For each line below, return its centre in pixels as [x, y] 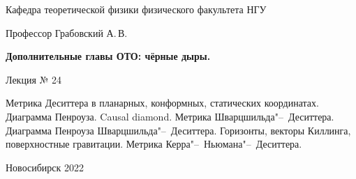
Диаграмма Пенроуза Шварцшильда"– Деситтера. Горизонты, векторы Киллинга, [178, 130]
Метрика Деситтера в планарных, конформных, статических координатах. [162, 103]
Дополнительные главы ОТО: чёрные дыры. [108, 56]
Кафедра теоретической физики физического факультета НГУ [136, 9]
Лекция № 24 [34, 79]
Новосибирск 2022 [45, 167]
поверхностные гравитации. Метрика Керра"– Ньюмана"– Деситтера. [154, 144]
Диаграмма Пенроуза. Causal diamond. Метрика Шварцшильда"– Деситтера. [170, 116]
